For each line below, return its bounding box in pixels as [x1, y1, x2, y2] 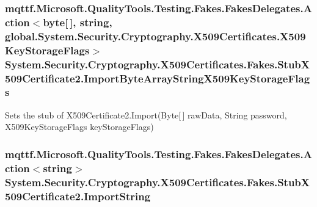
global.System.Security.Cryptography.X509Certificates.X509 [5, 28, 306, 43]
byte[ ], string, [43, 14, 112, 29]
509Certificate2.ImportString [5, 188, 151, 203]
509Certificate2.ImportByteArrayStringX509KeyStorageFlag [5, 70, 310, 85]
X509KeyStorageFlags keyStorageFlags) [5, 120, 154, 133]
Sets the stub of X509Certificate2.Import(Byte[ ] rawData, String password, [5, 108, 287, 121]
